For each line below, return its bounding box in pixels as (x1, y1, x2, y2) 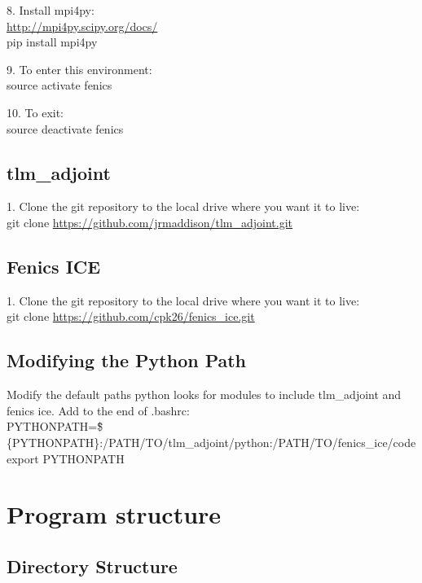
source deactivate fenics (7, 120, 124, 137)
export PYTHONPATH (7, 449, 125, 467)
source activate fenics (7, 77, 112, 94)
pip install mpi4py (7, 33, 98, 50)
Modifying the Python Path (7, 348, 247, 373)
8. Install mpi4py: (7, 2, 95, 18)
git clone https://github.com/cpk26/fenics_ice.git (7, 308, 255, 325)
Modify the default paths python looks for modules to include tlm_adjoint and (7, 386, 402, 403)
